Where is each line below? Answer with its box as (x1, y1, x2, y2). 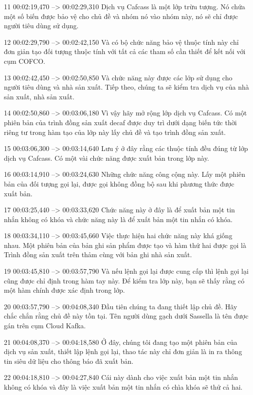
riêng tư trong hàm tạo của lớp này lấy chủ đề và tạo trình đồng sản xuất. (4, 127, 226, 137)
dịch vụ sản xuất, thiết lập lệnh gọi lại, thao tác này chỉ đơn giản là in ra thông (4, 346, 242, 357)
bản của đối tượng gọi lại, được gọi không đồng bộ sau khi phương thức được (4, 178, 235, 188)
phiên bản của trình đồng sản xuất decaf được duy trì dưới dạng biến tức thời (4, 117, 237, 127)
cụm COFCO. (4, 56, 45, 66)
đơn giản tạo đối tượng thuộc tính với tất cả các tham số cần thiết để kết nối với (4, 46, 246, 56)
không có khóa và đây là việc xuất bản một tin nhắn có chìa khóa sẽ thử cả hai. (4, 382, 243, 392)
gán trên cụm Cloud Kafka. (4, 320, 86, 331)
